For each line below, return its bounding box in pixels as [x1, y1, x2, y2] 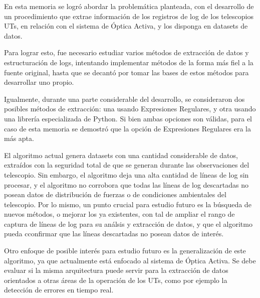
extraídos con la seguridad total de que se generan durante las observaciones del [4, 160, 249, 170]
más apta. [4, 133, 34, 143]
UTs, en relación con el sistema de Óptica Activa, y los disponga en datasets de [4, 21, 248, 31]
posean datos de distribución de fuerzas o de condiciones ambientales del [4, 189, 226, 200]
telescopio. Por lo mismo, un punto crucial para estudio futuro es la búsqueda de [4, 199, 251, 209]
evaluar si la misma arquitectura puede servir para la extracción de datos [4, 265, 228, 275]
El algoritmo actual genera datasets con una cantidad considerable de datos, [4, 150, 238, 160]
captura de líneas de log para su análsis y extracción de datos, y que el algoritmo [4, 218, 252, 229]
